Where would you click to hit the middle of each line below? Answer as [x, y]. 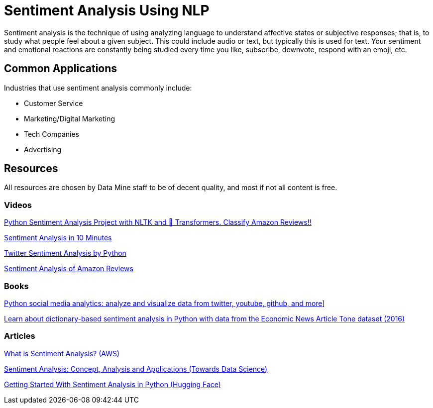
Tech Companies [52, 134]
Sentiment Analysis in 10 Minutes [58, 238]
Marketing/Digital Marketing [70, 118]
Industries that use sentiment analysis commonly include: [98, 88]
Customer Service [54, 103]
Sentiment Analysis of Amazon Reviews [69, 269]
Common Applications [61, 69]
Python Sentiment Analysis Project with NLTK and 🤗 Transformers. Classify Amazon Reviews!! [158, 222]
